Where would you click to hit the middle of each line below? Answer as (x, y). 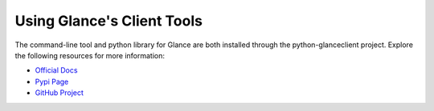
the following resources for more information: (90, 55)
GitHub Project (59, 93)
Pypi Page (52, 81)
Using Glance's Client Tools (108, 21)
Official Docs (56, 70)
